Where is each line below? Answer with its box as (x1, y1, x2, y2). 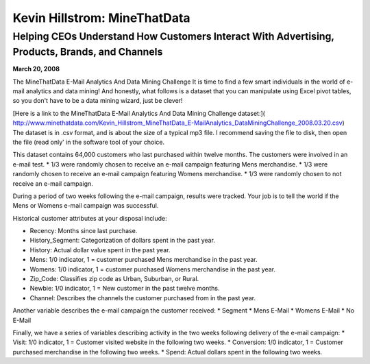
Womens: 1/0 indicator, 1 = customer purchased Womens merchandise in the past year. (29, 265, 275, 274)
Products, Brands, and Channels (12, 45, 163, 58)
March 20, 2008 (12, 65, 60, 73)
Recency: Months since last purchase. (29, 227, 138, 235)
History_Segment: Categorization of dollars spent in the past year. (29, 236, 216, 245)
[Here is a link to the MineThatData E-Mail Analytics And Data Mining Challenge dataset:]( (12, 109, 265, 117)
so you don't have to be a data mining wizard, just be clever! (12, 97, 183, 105)
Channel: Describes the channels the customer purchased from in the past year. (29, 293, 256, 302)
